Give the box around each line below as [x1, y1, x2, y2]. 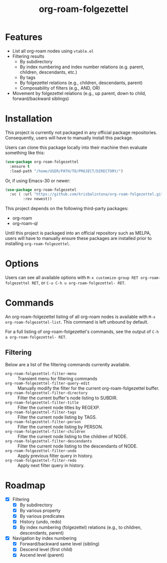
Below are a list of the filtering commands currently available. [5, 361, 131, 367]
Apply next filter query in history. [17, 462, 85, 468]
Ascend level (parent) [19, 552, 64, 558]
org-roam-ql [12, 221, 38, 226]
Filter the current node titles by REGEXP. [17, 404, 100, 410]
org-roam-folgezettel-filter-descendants [5, 439, 92, 444]
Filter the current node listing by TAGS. [17, 414, 97, 420]
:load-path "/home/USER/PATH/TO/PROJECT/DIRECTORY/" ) [9, 168, 123, 174]
